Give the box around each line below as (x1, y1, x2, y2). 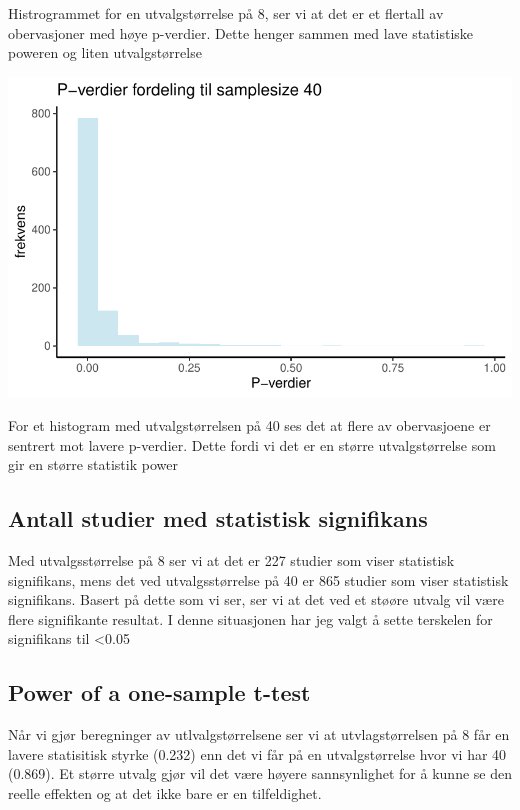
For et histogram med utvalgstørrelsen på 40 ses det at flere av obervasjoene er (8, 415, 491, 436)
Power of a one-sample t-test (8, 677, 311, 708)
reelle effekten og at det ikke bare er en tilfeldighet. (8, 783, 322, 804)
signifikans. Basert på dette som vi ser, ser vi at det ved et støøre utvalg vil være (8, 589, 504, 610)
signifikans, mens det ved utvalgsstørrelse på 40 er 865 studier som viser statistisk (8, 569, 509, 590)
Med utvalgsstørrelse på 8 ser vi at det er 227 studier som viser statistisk (8, 550, 455, 571)
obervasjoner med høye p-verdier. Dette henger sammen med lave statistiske (8, 22, 474, 43)
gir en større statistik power (8, 454, 178, 475)
